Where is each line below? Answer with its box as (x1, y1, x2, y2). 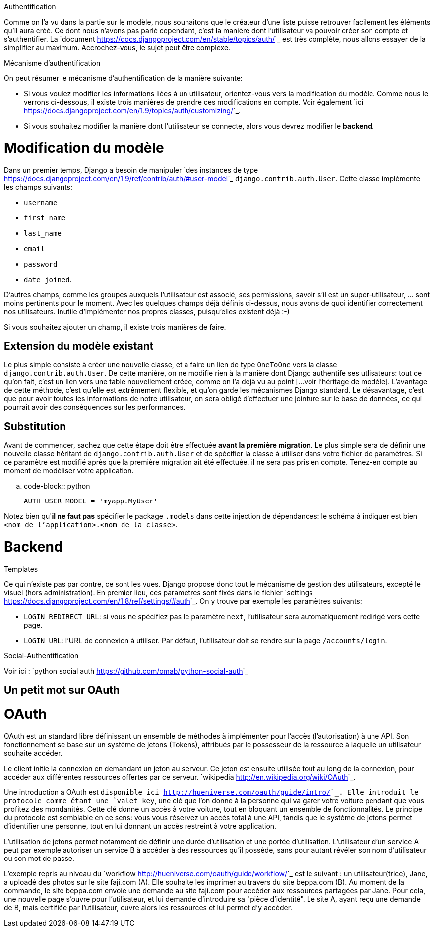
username (24, 198, 58, 207)
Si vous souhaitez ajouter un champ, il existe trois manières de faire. (4, 322, 226, 331)
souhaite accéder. (4, 748, 62, 757)
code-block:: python (24, 482, 90, 491)
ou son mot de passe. (4, 854, 74, 862)
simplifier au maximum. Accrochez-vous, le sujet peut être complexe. (4, 43, 231, 52)
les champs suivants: (4, 182, 73, 191)
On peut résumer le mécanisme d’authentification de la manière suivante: (4, 74, 243, 82)
